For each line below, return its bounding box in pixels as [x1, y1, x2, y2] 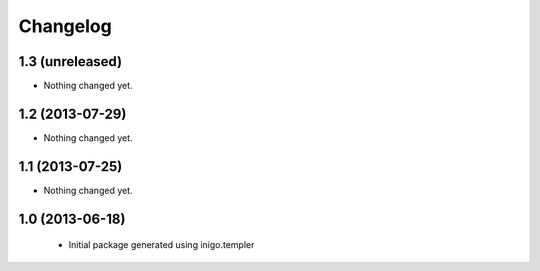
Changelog [18, 15, 112, 37]
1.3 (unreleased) [18, 53, 123, 70]
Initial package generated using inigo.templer [68, 239, 255, 251]
